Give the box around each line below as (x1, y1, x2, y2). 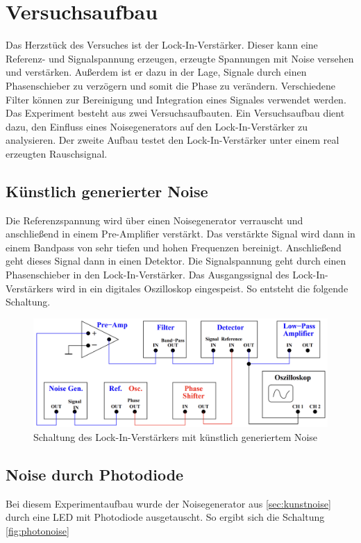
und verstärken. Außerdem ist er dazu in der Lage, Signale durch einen (6, 65, 307, 79)
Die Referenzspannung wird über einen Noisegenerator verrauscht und (6, 212, 303, 227)
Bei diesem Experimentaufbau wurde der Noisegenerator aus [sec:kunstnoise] (6, 496, 331, 510)
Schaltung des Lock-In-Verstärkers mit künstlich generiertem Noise (33, 429, 318, 444)
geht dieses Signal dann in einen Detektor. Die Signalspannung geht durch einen (6, 253, 346, 268)
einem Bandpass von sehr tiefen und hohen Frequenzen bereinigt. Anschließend (6, 240, 342, 254)
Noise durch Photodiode (6, 463, 184, 485)
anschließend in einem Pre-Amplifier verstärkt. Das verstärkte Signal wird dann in (6, 226, 355, 241)
